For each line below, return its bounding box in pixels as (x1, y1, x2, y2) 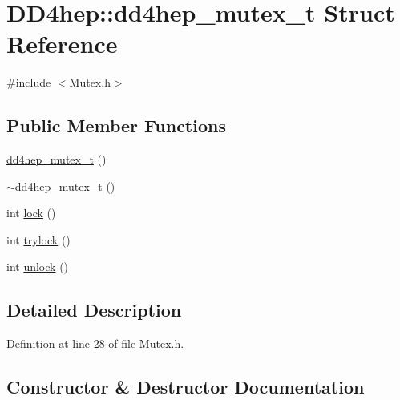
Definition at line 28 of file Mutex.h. (6, 335, 184, 352)
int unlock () (6, 258, 69, 275)
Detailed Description (6, 297, 182, 322)
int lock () (6, 204, 56, 221)
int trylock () (6, 231, 71, 248)
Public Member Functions (6, 113, 226, 138)
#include (6, 74, 51, 91)
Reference (6, 27, 118, 60)
